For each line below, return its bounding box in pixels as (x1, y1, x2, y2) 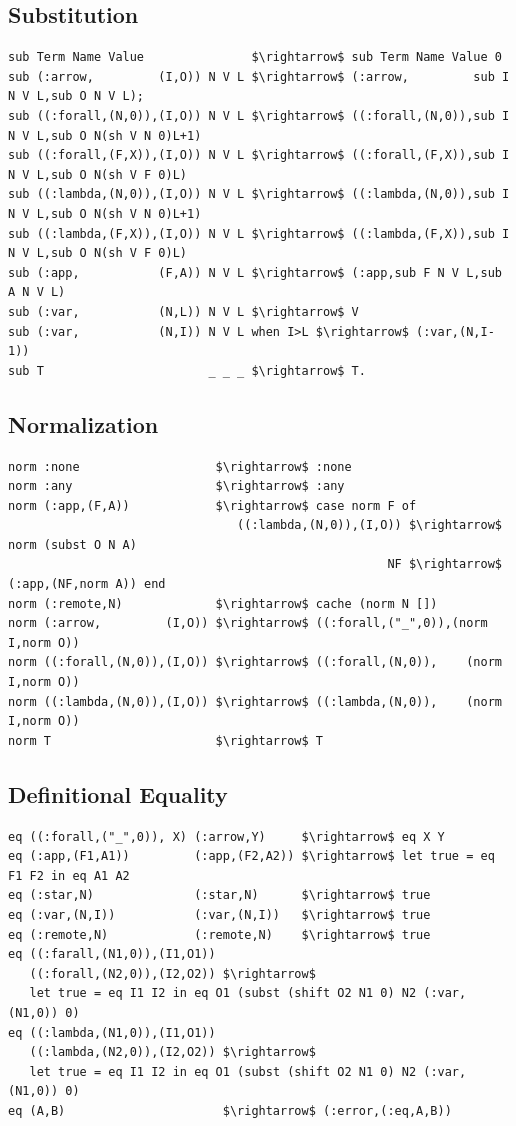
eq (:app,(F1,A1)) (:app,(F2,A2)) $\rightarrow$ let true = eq (8, 849, 495, 864)
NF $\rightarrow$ (387, 557, 502, 572)
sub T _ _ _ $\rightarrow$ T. (8, 363, 366, 378)
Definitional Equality (8, 778, 228, 809)
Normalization (8, 408, 159, 439)
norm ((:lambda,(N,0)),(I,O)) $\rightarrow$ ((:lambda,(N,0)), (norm (8, 694, 502, 709)
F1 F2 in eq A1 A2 (8, 868, 130, 883)
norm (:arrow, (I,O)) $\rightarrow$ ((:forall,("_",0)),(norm (8, 616, 488, 631)
